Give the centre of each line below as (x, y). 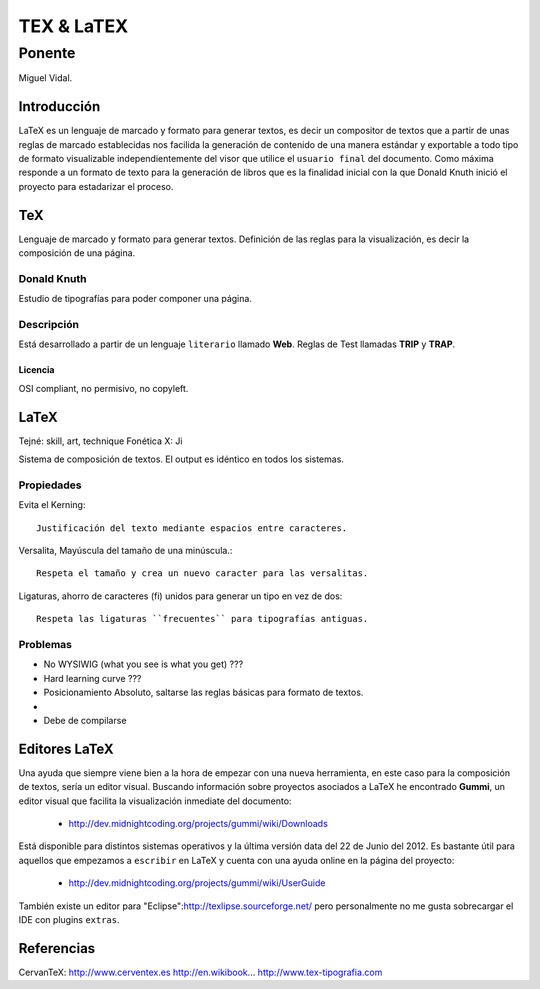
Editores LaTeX (66, 748)
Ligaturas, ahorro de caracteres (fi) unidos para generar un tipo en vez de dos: (180, 596)
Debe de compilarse (85, 720)
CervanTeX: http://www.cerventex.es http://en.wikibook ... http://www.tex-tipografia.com (200, 972)
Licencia (36, 370)
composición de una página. (77, 253)
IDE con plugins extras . (69, 919)
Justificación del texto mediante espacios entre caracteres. (192, 528)
